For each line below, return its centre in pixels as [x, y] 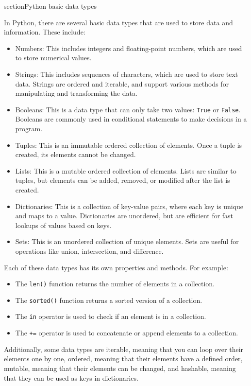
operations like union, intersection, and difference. [89, 251]
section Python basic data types [50, 6]
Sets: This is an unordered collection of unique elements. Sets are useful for [127, 241]
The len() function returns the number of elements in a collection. [115, 284]
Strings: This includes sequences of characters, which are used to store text [127, 74]
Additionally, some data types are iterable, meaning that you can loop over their [124, 349]
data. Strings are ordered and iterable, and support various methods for [122, 83]
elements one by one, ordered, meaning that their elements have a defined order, [123, 359]
